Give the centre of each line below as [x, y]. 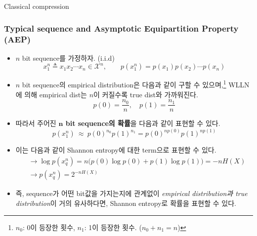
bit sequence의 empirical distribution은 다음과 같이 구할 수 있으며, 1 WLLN [136, 84]
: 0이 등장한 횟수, [49, 227]
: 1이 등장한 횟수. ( [113, 227]
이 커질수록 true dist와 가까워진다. [146, 94]
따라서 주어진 [36, 123]
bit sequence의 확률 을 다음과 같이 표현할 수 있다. [143, 123]
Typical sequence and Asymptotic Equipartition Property [121, 28]
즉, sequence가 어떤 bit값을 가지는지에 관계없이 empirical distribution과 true [131, 193]
